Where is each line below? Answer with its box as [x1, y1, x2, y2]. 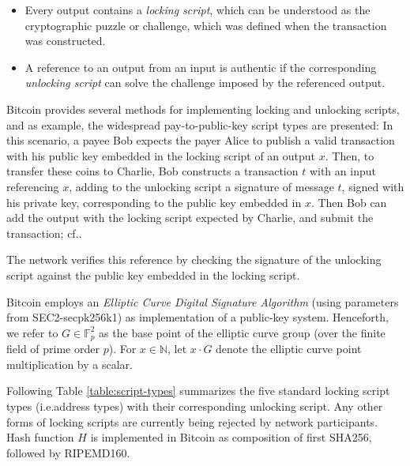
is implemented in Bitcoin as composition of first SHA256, [90, 429, 372, 445]
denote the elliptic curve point [216, 340, 362, 357]
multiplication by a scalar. [6, 355, 133, 372]
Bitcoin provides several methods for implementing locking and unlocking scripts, [6, 100, 400, 117]
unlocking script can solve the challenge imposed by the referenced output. [24, 74, 386, 91]
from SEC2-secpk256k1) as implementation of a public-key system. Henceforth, [6, 309, 389, 325]
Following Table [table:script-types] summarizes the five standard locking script [6, 382, 390, 399]
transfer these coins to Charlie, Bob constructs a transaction [6, 163, 299, 179]
